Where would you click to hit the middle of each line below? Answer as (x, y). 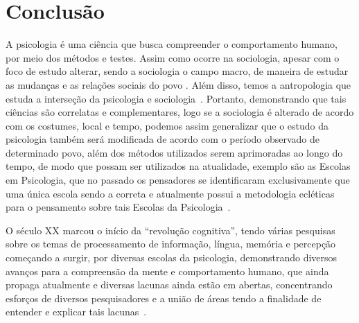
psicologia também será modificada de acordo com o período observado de (163, 139)
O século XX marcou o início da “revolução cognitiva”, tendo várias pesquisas (170, 230)
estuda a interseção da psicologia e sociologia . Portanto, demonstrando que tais (176, 98)
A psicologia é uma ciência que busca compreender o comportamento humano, (172, 44)
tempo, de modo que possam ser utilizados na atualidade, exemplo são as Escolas (178, 166)
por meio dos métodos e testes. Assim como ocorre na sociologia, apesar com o (173, 57)
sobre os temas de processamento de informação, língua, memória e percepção (171, 244)
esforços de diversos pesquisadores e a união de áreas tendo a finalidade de (164, 298)
